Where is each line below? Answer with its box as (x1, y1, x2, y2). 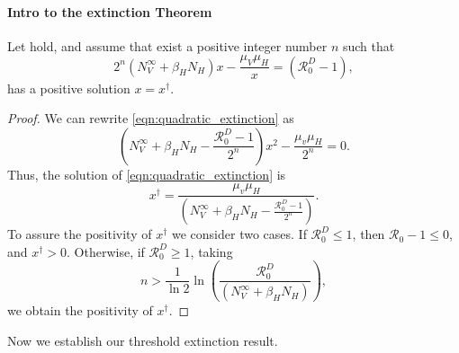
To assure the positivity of (7, 225, 152, 243)
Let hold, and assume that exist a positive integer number (7, 36, 328, 55)
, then (352, 225, 385, 243)
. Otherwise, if (67, 242, 145, 260)
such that (342, 36, 395, 55)
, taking (190, 242, 233, 260)
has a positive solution (7, 78, 130, 97)
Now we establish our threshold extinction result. (7, 331, 278, 349)
